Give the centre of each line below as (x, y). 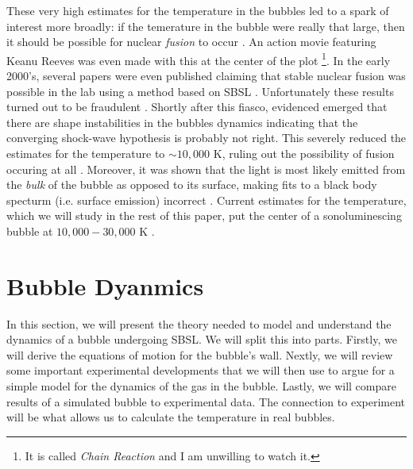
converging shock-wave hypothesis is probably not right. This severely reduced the (206, 138)
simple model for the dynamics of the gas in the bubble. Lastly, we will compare (201, 386)
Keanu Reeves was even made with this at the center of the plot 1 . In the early (199, 59)
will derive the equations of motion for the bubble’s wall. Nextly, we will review (200, 354)
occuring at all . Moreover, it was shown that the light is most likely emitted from (206, 169)
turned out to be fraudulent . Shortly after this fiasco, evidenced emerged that (197, 107)
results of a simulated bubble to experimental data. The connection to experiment (206, 401)
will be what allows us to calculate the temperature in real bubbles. (171, 417)
